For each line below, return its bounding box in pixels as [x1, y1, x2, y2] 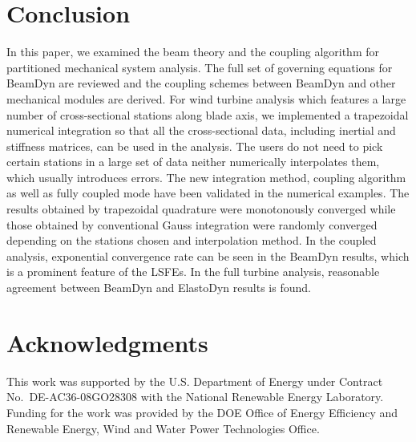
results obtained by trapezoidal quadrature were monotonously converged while [6, 201, 396, 217]
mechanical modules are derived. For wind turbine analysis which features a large [6, 90, 406, 107]
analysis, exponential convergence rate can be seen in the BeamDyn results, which [6, 247, 410, 264]
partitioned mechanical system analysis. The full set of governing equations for [6, 59, 393, 75]
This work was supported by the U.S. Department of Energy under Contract [6, 372, 383, 389]
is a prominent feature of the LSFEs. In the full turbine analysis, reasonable [6, 263, 380, 280]
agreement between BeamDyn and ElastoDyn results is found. [6, 279, 311, 296]
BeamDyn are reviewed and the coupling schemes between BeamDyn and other [6, 75, 396, 91]
